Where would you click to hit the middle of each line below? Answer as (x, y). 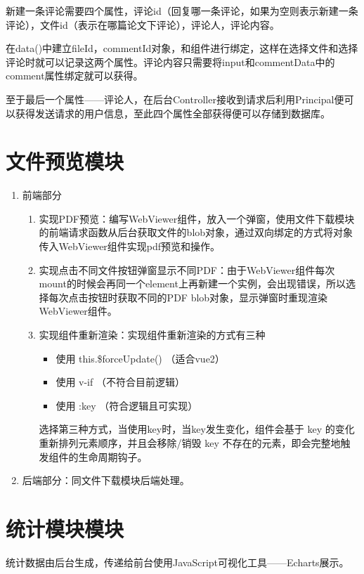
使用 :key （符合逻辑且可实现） (127, 405)
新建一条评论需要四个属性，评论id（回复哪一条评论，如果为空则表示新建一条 (182, 11)
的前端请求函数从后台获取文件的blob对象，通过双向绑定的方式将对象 (196, 232)
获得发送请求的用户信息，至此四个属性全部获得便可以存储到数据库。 (173, 113)
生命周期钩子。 (113, 456)
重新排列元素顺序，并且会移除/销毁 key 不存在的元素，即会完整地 (190, 443)
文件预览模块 (65, 161)
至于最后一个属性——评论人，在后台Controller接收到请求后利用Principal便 (175, 99)
